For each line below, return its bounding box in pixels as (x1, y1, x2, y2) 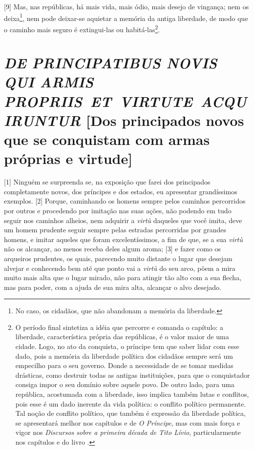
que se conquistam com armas (4, 129, 210, 149)
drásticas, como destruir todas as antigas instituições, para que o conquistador (15, 369, 250, 380)
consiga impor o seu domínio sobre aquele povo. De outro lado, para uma (15, 379, 234, 389)
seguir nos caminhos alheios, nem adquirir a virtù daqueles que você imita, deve (4, 215, 242, 225)
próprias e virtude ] (4, 148, 133, 168)
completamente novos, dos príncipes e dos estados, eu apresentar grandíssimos (4, 186, 237, 196)
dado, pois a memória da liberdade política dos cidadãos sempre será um (15, 350, 233, 361)
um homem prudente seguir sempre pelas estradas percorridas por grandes (4, 225, 227, 235)
